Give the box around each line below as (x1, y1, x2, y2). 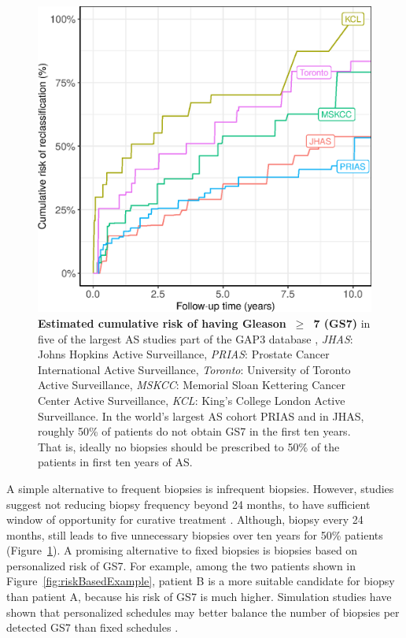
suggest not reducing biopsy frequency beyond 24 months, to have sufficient (6, 495, 371, 512)
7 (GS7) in (313, 314, 371, 331)
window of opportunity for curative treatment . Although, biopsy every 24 (6, 511, 364, 528)
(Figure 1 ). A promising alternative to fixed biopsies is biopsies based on (6, 542, 358, 558)
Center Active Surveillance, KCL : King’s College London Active (38, 391, 345, 408)
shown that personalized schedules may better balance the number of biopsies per (6, 603, 400, 620)
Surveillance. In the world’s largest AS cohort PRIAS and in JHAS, (38, 407, 364, 424)
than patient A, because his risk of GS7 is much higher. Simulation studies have (6, 588, 392, 605)
